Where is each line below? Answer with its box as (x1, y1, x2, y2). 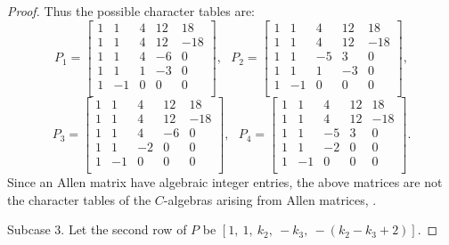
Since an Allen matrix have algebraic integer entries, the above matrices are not (7, 172, 443, 191)
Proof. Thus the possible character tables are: (7, 2, 256, 20)
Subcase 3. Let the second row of (7, 220, 187, 239)
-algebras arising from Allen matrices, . (163, 190, 377, 208)
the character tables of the (7, 190, 151, 208)
